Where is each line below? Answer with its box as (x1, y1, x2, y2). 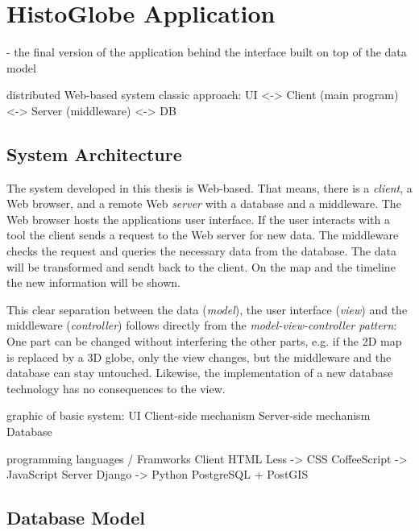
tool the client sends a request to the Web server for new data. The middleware (6, 226, 399, 243)
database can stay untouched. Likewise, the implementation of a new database (6, 364, 393, 381)
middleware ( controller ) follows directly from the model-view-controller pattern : (6, 317, 397, 334)
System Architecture (6, 141, 182, 166)
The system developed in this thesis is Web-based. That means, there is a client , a (6, 179, 413, 196)
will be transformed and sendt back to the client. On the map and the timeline (6, 258, 396, 275)
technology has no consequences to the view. (6, 380, 226, 396)
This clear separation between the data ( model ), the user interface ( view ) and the (6, 301, 408, 317)
